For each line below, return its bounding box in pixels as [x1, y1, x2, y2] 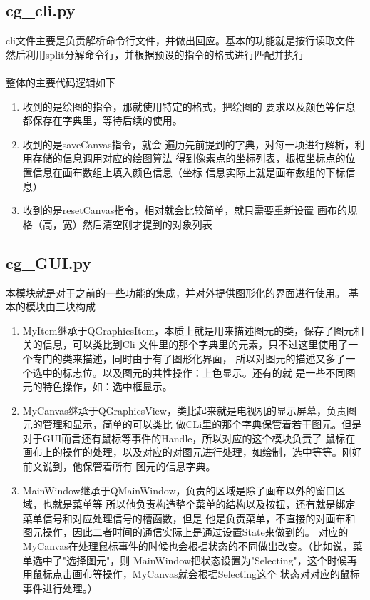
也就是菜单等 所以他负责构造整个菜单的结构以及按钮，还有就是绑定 [42, 497, 356, 512]
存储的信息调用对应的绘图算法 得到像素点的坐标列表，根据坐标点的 [32, 151, 346, 166]
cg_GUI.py [6, 251, 91, 273]
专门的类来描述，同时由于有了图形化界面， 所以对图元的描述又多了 [32, 350, 346, 365]
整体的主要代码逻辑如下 [6, 74, 115, 89]
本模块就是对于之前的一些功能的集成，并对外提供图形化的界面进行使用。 [6, 285, 345, 300]
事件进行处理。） [22, 580, 98, 595]
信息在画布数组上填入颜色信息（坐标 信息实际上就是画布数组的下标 [32, 164, 346, 179]
